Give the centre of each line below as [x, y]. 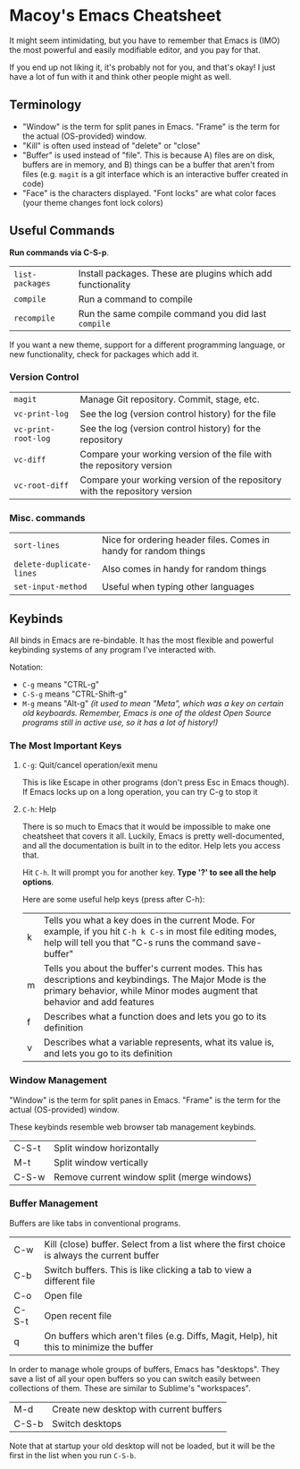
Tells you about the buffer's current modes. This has [153, 969]
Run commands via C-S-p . [59, 252]
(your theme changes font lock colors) [92, 202]
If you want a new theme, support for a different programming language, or [147, 345]
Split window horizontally [106, 1148]
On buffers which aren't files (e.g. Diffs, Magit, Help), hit [161, 1336]
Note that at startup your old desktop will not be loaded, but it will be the [142, 1446]
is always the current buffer [102, 1255]
